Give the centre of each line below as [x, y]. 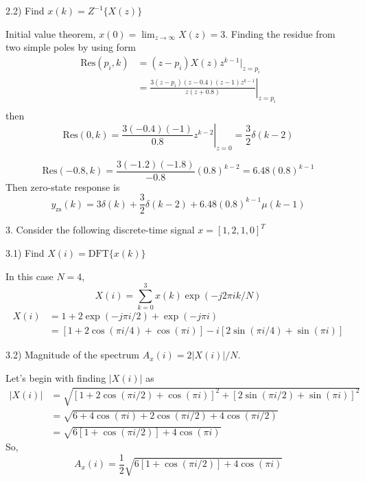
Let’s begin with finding [56, 378]
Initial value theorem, [51, 33]
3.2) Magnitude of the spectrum [72, 355]
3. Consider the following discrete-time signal [100, 230]
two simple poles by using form [71, 47]
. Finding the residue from [280, 33]
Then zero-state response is [63, 186]
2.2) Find [25, 10]
